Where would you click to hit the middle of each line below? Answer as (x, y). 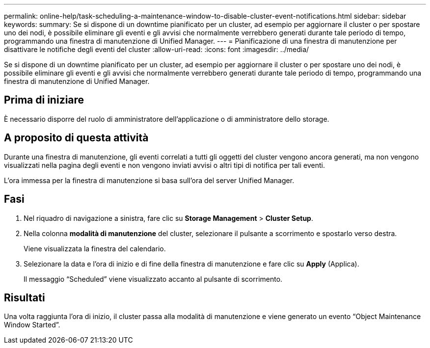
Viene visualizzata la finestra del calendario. (95, 248)
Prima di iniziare (44, 100)
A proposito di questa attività (76, 138)
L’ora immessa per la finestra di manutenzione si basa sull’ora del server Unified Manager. (149, 180)
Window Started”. (32, 325)
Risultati (25, 297)
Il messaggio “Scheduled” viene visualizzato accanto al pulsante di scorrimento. (153, 279)
